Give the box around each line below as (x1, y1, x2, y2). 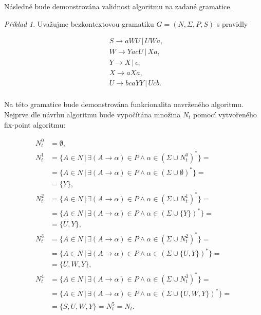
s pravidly (216, 18, 248, 29)
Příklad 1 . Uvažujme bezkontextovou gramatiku (4, 18, 154, 29)
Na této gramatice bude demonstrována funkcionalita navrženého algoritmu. (4, 99, 244, 110)
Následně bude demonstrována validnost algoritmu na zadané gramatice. (4, 1, 232, 11)
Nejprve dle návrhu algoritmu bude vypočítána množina (4, 109, 181, 119)
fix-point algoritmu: (4, 119, 66, 130)
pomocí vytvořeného (193, 109, 257, 119)
